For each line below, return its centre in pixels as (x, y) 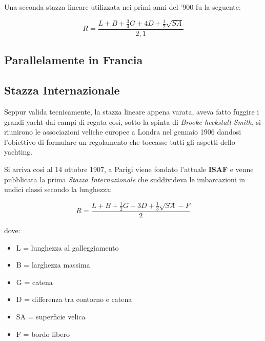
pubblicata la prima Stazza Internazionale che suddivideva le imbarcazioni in (125, 179)
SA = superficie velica (51, 317)
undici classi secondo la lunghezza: (58, 189)
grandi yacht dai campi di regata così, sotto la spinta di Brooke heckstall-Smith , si (132, 121)
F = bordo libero (43, 334)
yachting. (18, 152)
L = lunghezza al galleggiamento (67, 247)
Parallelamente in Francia (74, 60)
